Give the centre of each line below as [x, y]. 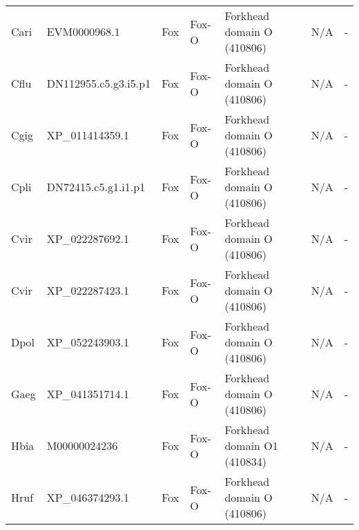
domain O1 [251, 445]
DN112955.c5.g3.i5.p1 [99, 83]
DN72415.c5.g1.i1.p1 [96, 187]
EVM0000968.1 [83, 31]
